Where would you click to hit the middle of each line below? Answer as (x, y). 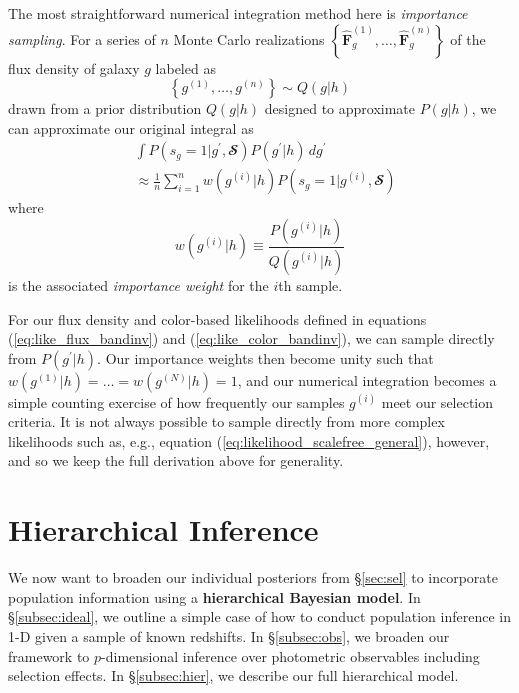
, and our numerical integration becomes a (367, 379)
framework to (49, 655)
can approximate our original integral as (131, 127)
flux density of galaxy (74, 67)
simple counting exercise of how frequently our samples (176, 401)
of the (468, 38)
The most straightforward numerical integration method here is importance (238, 13)
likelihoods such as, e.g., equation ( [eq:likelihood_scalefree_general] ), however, (249, 440)
